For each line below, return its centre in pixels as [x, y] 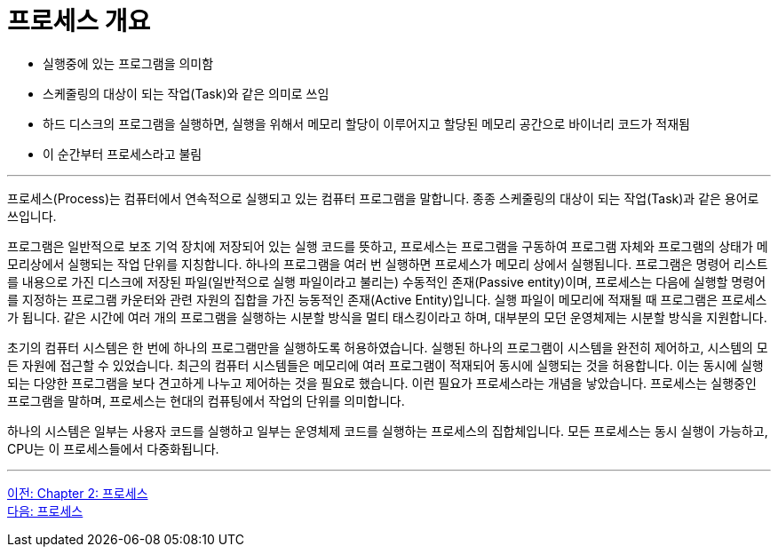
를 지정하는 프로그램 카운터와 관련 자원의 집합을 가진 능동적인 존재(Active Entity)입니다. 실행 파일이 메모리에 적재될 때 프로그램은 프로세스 [387, 299]
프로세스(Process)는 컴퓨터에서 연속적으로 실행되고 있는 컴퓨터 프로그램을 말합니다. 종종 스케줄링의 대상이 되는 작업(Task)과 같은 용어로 [383, 198]
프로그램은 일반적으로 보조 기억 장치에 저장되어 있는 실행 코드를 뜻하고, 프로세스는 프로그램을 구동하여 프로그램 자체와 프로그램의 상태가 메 [388, 246]
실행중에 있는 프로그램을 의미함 [128, 63]
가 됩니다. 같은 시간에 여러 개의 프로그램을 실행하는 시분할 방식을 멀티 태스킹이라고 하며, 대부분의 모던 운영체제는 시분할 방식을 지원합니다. [387, 317]
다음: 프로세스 [45, 510]
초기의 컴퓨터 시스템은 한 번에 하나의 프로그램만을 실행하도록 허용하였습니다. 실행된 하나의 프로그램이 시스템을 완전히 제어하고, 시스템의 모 [388, 347]
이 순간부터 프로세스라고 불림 [123, 154]
